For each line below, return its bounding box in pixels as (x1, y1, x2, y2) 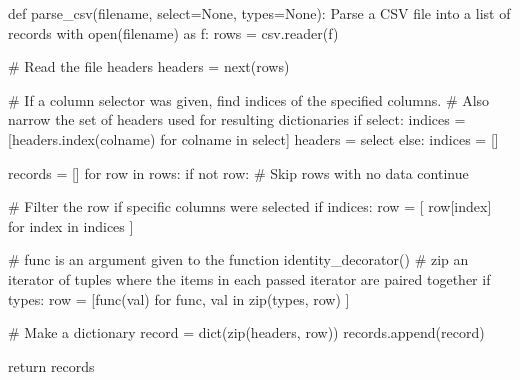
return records (8, 355, 95, 376)
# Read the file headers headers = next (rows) (8, 56, 290, 77)
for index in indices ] (8, 215, 134, 236)
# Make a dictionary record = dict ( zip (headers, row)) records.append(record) (8, 322, 485, 343)
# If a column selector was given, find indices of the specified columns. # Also (8, 89, 490, 110)
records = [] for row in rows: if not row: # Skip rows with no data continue (8, 162, 469, 183)
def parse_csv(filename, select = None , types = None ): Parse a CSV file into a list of (8, 3, 511, 23)
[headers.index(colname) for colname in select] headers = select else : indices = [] (8, 128, 499, 149)
